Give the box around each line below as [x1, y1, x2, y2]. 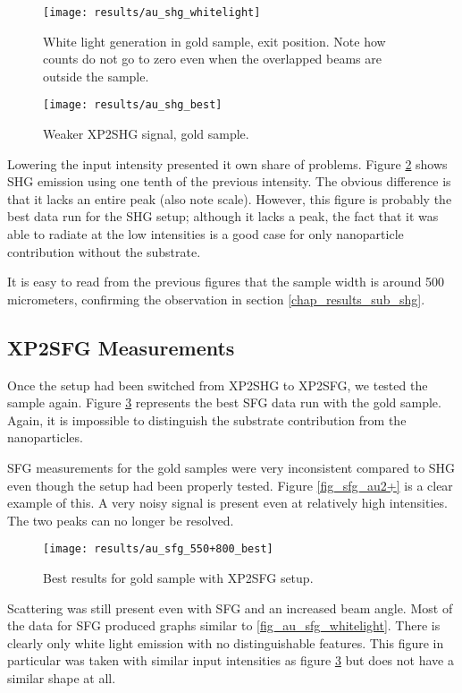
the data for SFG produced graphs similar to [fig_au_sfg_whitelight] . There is [7, 616, 441, 635]
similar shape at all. [7, 669, 116, 688]
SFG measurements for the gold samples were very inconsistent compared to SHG [7, 458, 456, 477]
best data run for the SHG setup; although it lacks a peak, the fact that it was [7, 207, 439, 226]
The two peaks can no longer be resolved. [7, 510, 234, 529]
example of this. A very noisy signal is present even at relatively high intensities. [7, 493, 448, 512]
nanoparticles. [7, 428, 83, 447]
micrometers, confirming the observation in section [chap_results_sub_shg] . [7, 289, 425, 308]
